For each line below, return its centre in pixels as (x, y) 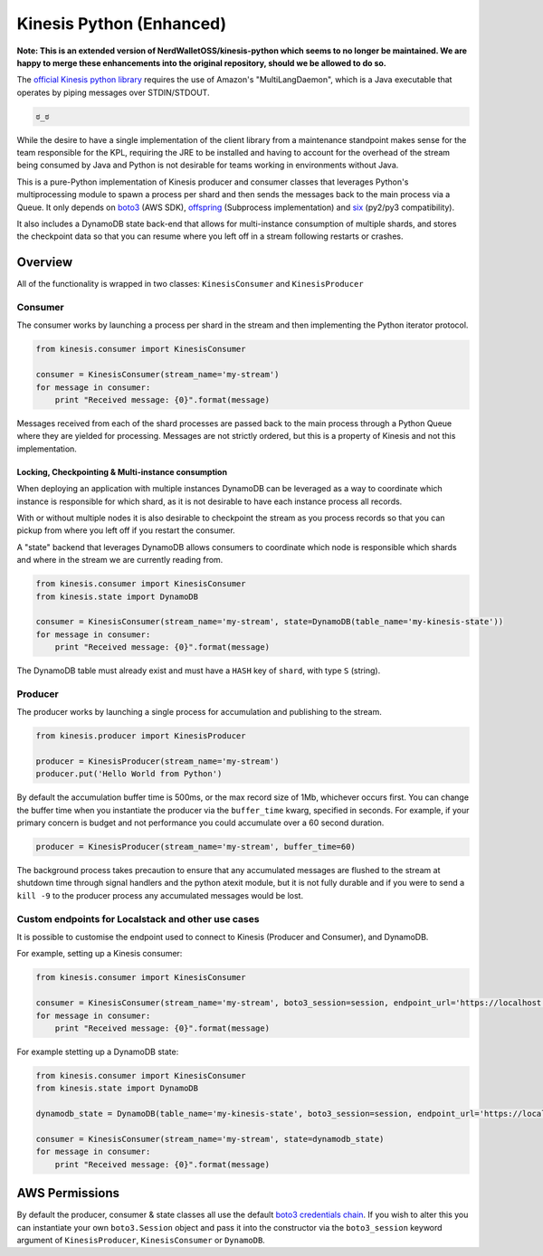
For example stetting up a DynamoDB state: (98, 1051)
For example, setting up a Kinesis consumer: (100, 954)
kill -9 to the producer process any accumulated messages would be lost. (160, 895)
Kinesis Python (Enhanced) (122, 24)
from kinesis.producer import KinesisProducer (141, 736)
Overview (45, 262)
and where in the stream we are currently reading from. (120, 560)
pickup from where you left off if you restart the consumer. (126, 530)
